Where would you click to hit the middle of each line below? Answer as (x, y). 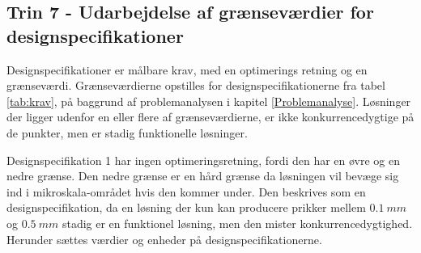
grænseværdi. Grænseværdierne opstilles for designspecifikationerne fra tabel (196, 85)
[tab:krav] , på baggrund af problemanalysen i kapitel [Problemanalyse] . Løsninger (209, 101)
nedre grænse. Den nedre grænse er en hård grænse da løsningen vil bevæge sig (203, 176)
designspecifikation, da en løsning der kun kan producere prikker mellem (186, 207)
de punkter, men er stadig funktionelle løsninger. (127, 132)
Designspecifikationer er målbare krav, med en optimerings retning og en (187, 69)
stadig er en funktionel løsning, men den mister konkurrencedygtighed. (237, 223)
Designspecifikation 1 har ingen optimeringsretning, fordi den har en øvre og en (204, 160)
